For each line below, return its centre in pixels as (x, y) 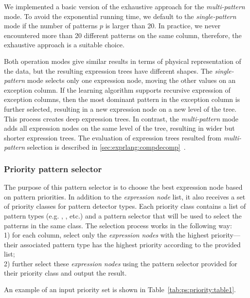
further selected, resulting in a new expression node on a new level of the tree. (120, 109)
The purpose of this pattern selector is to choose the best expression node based (123, 187)
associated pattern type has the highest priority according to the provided (130, 244)
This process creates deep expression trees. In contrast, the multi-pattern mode (121, 118)
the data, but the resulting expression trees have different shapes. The (108, 70)
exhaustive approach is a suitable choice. (64, 45)
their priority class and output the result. (65, 273)
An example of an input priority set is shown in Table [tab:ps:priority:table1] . (120, 289)
